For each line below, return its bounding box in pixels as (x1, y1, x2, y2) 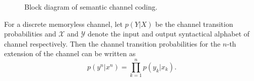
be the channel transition (155, 18, 233, 29)
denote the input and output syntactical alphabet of (88, 28, 250, 39)
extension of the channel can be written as (4, 48, 136, 59)
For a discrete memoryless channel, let (4, 18, 123, 29)
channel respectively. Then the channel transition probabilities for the (4, 38, 221, 49)
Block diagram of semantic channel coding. (24, 2, 158, 12)
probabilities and (4, 28, 56, 39)
